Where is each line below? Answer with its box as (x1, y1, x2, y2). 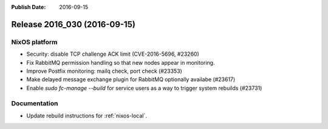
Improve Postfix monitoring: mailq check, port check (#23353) (26, 67, 182, 74)
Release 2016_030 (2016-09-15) (11, 19, 136, 30)
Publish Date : (11, 4, 46, 10)
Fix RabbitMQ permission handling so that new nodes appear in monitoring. (26, 59, 215, 66)
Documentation (11, 99, 58, 108)
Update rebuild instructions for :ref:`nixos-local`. (26, 112, 147, 119)
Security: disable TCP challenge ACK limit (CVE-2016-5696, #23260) (26, 50, 200, 58)
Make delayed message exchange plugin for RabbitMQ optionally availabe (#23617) (26, 76, 236, 83)
